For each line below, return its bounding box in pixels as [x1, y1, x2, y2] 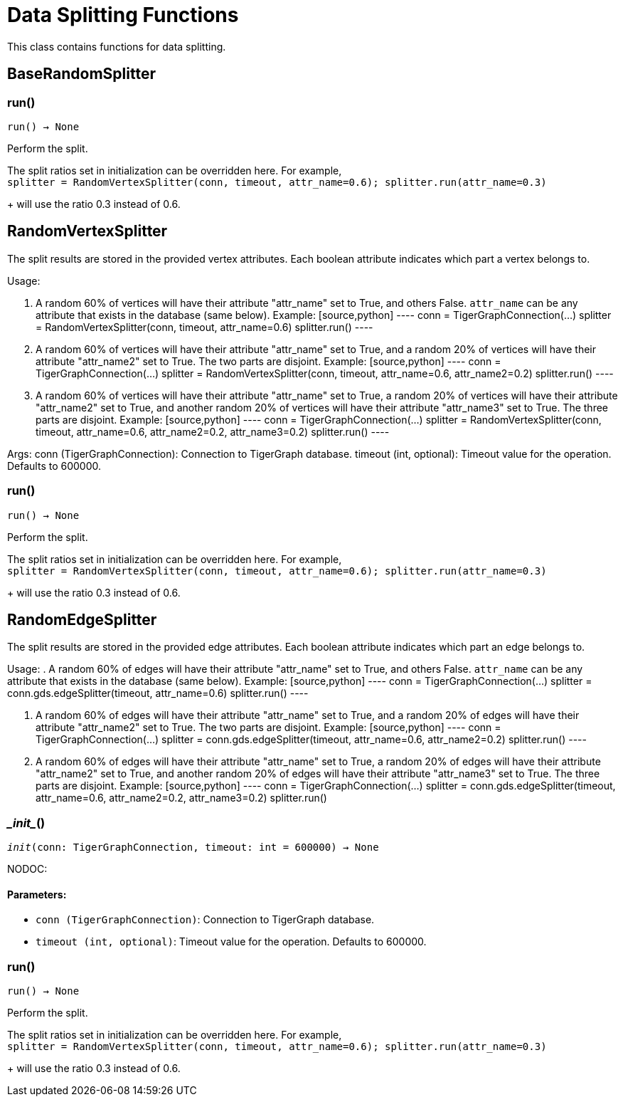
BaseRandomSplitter [7, 65, 156, 83]
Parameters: [7, 888, 67, 901]
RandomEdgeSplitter [7, 610, 157, 629]
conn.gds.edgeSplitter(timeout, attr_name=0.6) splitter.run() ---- [7, 687, 309, 700]
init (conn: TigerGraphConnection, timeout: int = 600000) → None [7, 841, 379, 854]
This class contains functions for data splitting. [7, 40, 226, 53]
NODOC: [7, 863, 48, 876]
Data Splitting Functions [7, 3, 239, 27]
